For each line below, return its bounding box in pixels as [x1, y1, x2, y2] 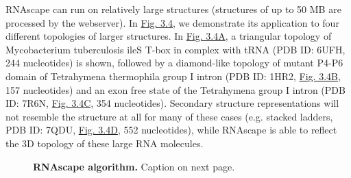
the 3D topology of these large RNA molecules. [5, 136, 204, 150]
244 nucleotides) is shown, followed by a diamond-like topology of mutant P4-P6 [5, 55, 343, 70]
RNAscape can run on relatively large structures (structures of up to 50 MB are [5, 2, 341, 16]
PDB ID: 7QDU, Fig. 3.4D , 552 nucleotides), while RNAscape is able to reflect [5, 123, 337, 137]
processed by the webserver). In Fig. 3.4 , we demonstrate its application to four [5, 15, 339, 29]
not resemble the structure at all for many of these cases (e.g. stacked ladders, [5, 109, 333, 123]
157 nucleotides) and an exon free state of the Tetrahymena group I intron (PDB [5, 82, 346, 97]
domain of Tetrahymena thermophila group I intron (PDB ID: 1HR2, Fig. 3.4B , [5, 68, 341, 83]
